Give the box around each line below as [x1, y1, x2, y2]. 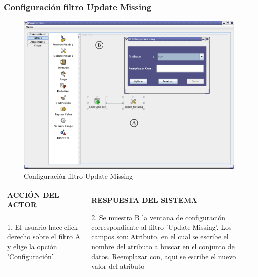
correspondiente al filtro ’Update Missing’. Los [91, 222, 232, 232]
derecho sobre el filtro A [7, 231, 81, 242]
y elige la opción [7, 241, 57, 252]
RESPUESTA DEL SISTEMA [91, 194, 197, 205]
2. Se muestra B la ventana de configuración [91, 212, 226, 222]
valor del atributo [91, 261, 145, 271]
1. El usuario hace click [7, 222, 78, 232]
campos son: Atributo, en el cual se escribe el [91, 231, 229, 242]
